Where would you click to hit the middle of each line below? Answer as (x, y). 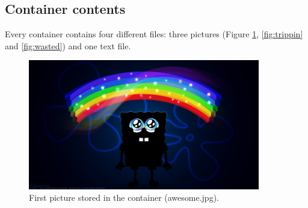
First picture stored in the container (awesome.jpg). (124, 197)
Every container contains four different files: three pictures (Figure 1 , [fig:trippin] (154, 34)
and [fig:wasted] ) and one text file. (68, 45)
